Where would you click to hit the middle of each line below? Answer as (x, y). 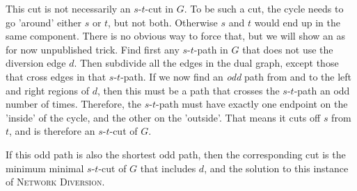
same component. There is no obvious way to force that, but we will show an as (176, 36)
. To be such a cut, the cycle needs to (264, 8)
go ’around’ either (43, 22)
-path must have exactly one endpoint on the (252, 104)
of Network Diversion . (55, 182)
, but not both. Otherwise (163, 22)
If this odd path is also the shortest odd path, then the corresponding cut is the (176, 154)
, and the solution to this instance (276, 168)
